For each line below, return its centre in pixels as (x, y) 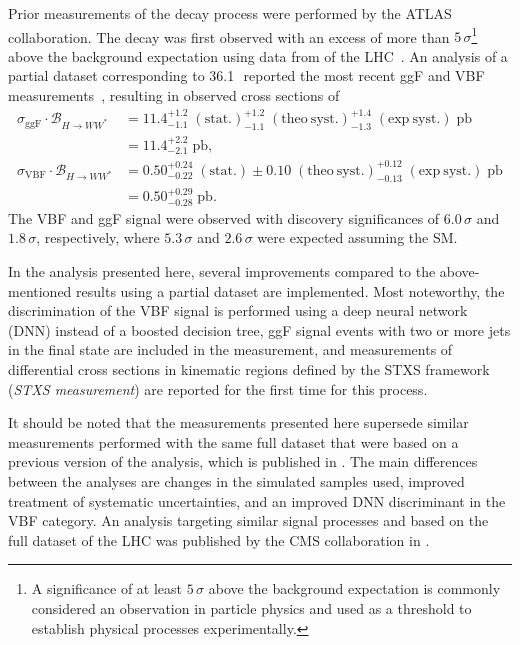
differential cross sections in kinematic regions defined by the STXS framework (249, 368)
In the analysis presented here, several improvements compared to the (222, 271)
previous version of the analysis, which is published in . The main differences (243, 461)
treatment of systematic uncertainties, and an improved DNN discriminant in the (257, 500)
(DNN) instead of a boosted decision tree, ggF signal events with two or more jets (259, 329)
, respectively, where (98, 237)
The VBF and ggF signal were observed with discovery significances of (224, 217)
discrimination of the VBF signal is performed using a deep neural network (238, 310)
